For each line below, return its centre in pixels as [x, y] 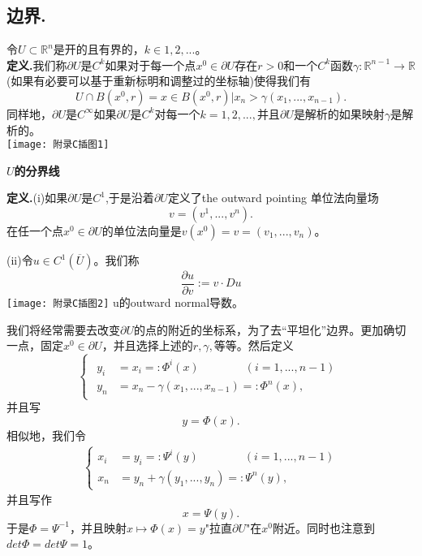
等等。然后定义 [254, 345]
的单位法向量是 [142, 231]
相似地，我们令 [46, 435]
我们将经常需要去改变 [63, 329]
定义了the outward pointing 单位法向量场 [273, 198]
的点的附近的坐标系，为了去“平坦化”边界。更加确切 [270, 329]
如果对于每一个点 [151, 65]
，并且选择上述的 [147, 345]
